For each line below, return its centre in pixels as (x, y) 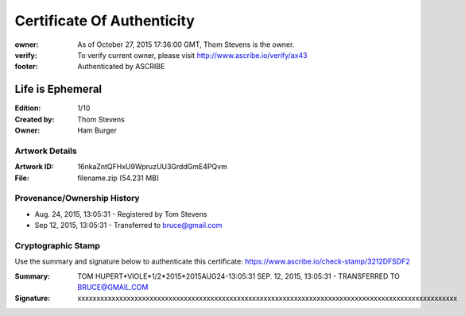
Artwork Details (46, 151)
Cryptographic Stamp (58, 245)
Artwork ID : (35, 167)
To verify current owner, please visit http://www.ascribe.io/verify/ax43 (192, 55)
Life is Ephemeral (58, 89)
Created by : (35, 119)
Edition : (28, 108)
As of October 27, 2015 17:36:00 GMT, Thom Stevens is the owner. (186, 44)
